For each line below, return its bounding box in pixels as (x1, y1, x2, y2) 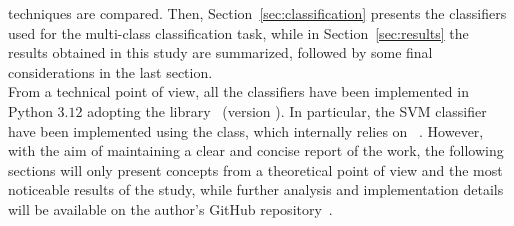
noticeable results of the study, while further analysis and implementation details (8, 179, 504, 200)
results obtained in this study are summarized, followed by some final (8, 42, 433, 63)
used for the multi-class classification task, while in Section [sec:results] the (8, 22, 469, 43)
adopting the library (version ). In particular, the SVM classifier (87, 100, 487, 121)
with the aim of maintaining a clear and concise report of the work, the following (8, 140, 504, 161)
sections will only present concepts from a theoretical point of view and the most (8, 159, 503, 180)
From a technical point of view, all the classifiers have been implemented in (8, 81, 469, 102)
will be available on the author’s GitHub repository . (8, 198, 333, 219)
